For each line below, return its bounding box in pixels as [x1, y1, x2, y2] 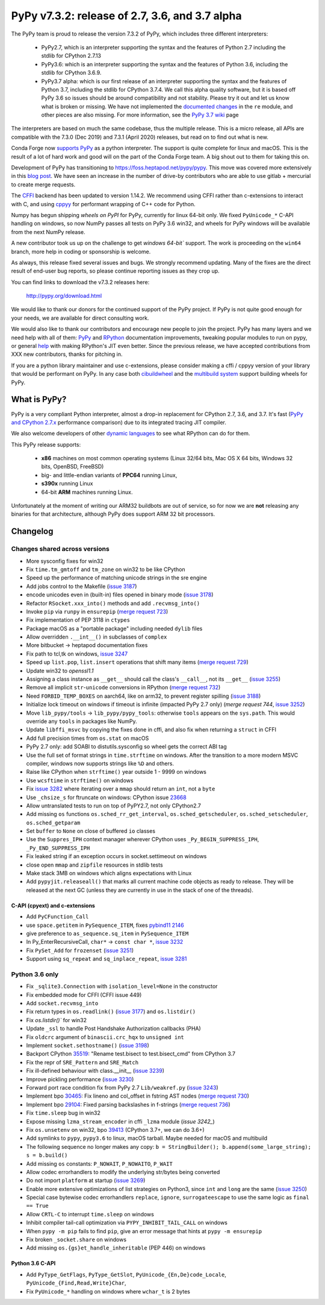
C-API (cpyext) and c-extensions [11, 902, 96, 909]
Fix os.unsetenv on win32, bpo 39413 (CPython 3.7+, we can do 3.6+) [26, 1126, 205, 1133]
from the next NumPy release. [11, 228, 85, 235]
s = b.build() [26, 1152, 68, 1159]
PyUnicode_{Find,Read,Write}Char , [26, 1279, 126, 1287]
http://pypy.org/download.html [26, 292, 102, 300]
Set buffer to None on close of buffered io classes [26, 827, 156, 835]
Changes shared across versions [11, 545, 110, 553]
